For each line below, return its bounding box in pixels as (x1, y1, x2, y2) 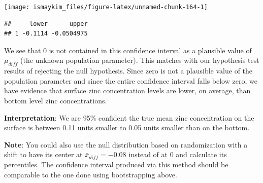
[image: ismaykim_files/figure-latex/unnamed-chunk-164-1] (4, 4, 208, 11)
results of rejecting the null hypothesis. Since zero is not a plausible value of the (4, 65, 253, 76)
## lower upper (4, 20, 88, 27)
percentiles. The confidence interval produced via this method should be (4, 159, 228, 169)
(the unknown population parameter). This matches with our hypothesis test (20, 55, 259, 65)
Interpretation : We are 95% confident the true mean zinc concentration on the (4, 112, 254, 123)
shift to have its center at (4, 149, 83, 160)
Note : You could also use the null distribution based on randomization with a (4, 139, 248, 150)
